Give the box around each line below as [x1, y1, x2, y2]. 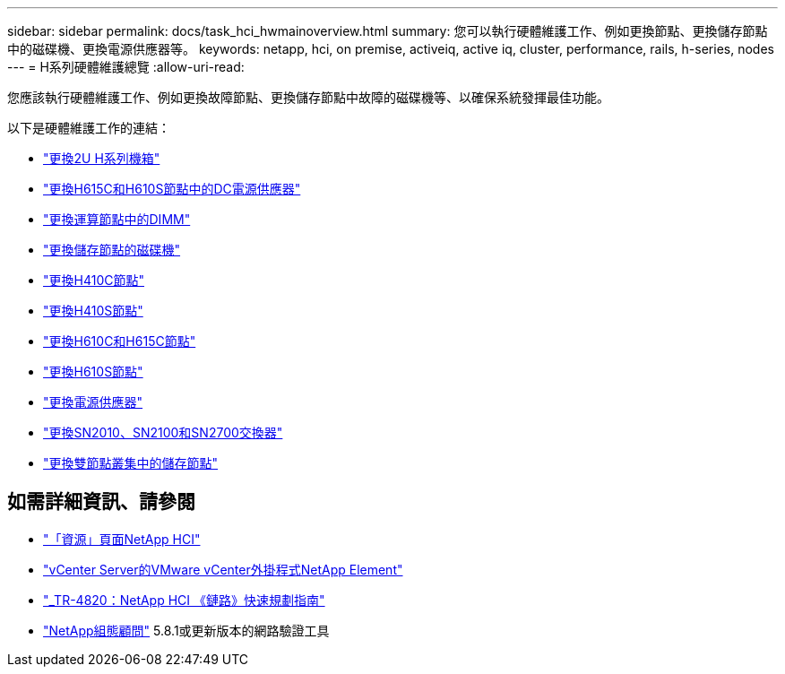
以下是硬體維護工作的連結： [7, 120, 170, 135]
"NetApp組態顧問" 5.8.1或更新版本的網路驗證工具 [43, 622, 330, 638]
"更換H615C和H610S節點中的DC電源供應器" [43, 181, 301, 196]
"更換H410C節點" [43, 272, 144, 288]
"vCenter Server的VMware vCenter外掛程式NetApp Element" [43, 561, 403, 577]
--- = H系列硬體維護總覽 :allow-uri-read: [7, 59, 245, 74]
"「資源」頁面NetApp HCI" [43, 531, 201, 547]
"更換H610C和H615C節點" [43, 333, 196, 349]
